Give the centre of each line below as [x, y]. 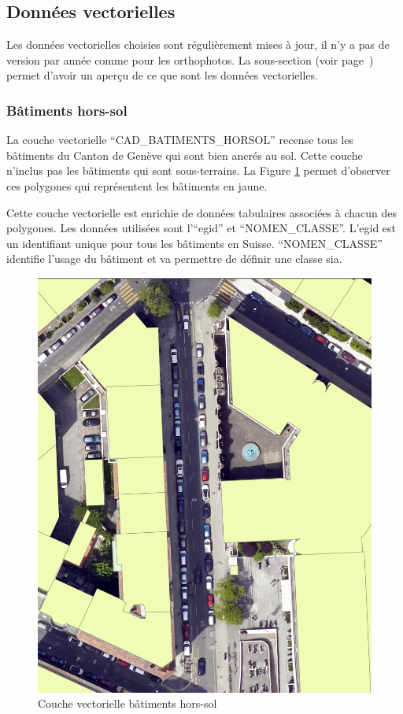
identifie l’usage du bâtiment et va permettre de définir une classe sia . [174, 259]
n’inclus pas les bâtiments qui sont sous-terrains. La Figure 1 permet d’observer [198, 170]
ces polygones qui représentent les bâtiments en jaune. [137, 185]
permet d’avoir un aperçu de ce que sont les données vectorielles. [162, 75]
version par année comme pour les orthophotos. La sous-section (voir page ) [190, 59]
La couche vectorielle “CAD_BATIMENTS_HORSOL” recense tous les [180, 140]
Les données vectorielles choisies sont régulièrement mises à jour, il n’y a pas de [198, 44]
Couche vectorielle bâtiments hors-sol [128, 703]
